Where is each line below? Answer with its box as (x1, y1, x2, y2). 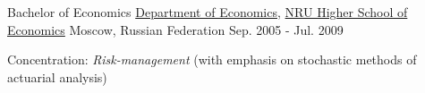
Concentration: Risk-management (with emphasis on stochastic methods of (7, 50, 417, 69)
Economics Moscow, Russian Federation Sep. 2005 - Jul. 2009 (7, 20, 344, 38)
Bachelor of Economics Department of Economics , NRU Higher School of (7, 3, 408, 21)
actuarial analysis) (7, 67, 107, 86)
